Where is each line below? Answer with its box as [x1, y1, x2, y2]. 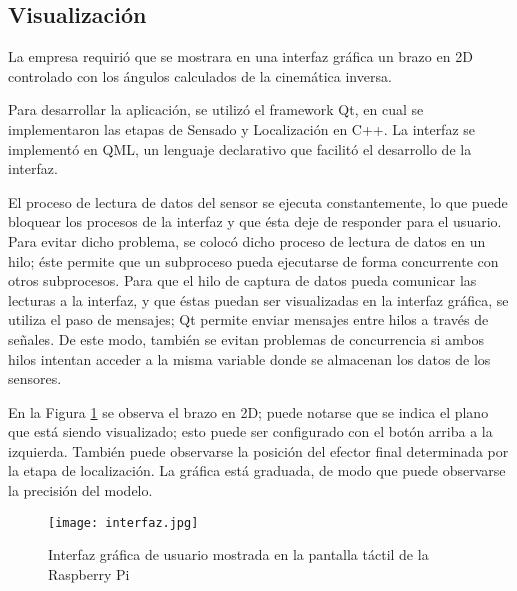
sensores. [8, 368, 62, 389]
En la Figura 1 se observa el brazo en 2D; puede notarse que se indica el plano [8, 401, 489, 422]
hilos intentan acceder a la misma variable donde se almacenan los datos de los [8, 348, 491, 369]
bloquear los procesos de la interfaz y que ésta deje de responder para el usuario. [8, 211, 502, 232]
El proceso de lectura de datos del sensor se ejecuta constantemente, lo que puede [8, 191, 508, 212]
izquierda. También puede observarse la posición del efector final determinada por [8, 440, 509, 461]
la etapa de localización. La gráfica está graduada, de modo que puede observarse [8, 460, 506, 481]
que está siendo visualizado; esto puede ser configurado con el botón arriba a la [8, 421, 493, 442]
